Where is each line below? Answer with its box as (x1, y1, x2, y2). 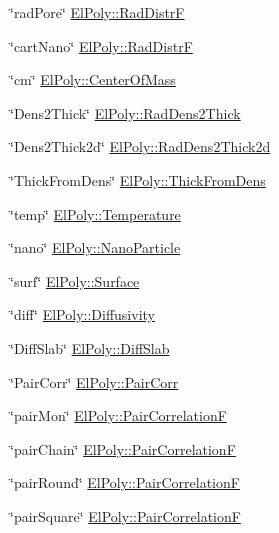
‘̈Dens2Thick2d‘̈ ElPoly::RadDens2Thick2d (10, 136, 271, 157)
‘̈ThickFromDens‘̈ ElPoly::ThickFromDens (10, 169, 266, 190)
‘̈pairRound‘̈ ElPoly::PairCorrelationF (10, 472, 240, 493)
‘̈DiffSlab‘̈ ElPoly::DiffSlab (10, 337, 170, 358)
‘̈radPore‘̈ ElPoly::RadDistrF (10, 2, 185, 22)
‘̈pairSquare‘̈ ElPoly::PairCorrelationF (10, 505, 241, 526)
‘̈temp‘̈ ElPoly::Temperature (10, 203, 181, 224)
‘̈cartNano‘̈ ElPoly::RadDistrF (10, 35, 193, 56)
